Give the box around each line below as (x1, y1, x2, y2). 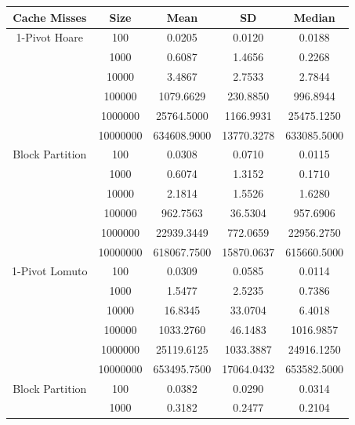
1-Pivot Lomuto (12, 263, 88, 279)
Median (293, 9, 335, 25)
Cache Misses (13, 9, 87, 25)
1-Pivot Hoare (16, 29, 83, 45)
